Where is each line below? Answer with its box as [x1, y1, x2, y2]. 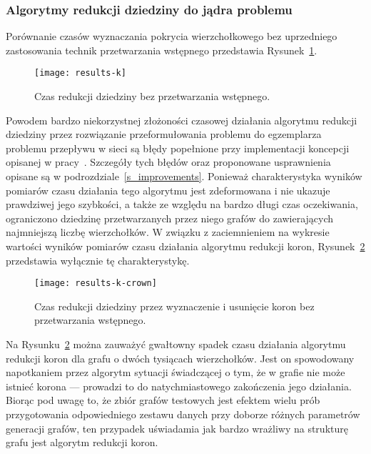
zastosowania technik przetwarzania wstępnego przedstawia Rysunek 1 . [6, 42, 317, 57]
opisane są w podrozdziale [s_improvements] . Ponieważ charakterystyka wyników [6, 169, 362, 184]
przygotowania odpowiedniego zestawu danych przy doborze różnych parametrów [6, 407, 360, 421]
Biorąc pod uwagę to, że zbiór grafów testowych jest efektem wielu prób [6, 393, 320, 408]
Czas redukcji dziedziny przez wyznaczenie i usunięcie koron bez [34, 298, 315, 313]
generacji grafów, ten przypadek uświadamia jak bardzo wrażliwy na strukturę [6, 420, 348, 435]
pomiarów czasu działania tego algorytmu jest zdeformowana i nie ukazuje [6, 182, 330, 197]
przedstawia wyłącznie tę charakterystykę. [6, 252, 190, 267]
